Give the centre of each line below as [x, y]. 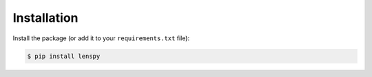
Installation [45, 18]
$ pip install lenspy [64, 56]
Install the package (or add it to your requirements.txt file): [101, 38]
